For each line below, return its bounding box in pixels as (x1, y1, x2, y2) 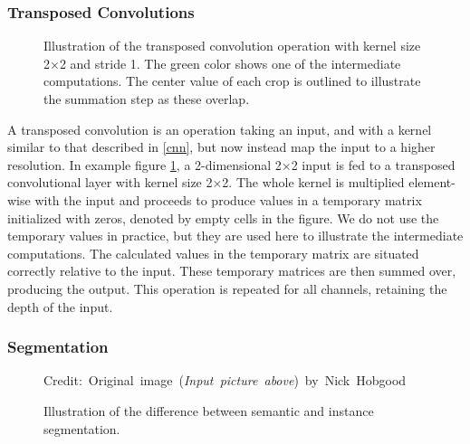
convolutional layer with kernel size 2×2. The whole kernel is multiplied (7, 173, 405, 192)
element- (408, 173, 456, 192)
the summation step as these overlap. (43, 90, 250, 108)
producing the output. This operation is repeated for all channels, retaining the (7, 279, 447, 298)
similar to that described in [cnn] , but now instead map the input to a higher (7, 137, 436, 156)
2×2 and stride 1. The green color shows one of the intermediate (43, 53, 401, 72)
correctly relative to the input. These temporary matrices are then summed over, (7, 261, 456, 280)
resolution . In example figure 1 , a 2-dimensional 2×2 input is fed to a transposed (7, 155, 456, 174)
